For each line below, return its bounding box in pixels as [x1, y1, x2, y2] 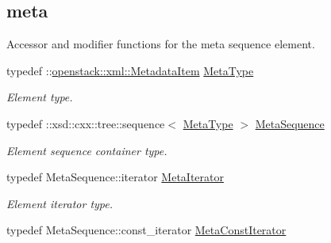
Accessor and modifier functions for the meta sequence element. [6, 36, 315, 52]
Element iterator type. [6, 195, 114, 211]
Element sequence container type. [6, 142, 167, 158]
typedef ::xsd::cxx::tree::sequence [6, 115, 165, 131]
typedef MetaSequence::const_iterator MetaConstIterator [6, 222, 287, 238]
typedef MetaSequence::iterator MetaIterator [6, 169, 224, 185]
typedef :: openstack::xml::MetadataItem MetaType [6, 62, 254, 78]
